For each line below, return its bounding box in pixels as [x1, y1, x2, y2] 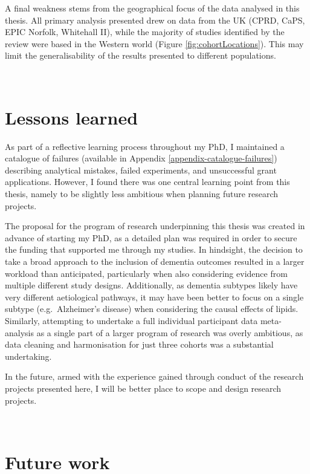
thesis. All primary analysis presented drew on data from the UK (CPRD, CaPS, [5, 13, 305, 26]
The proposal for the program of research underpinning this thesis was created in [5, 219, 305, 232]
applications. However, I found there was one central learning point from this [5, 175, 290, 188]
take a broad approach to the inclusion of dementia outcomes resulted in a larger [5, 255, 305, 268]
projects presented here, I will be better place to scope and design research [5, 381, 282, 394]
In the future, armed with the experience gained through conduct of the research [5, 370, 304, 383]
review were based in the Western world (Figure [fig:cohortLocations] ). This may [5, 37, 304, 50]
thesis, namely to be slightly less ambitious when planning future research [5, 187, 279, 200]
